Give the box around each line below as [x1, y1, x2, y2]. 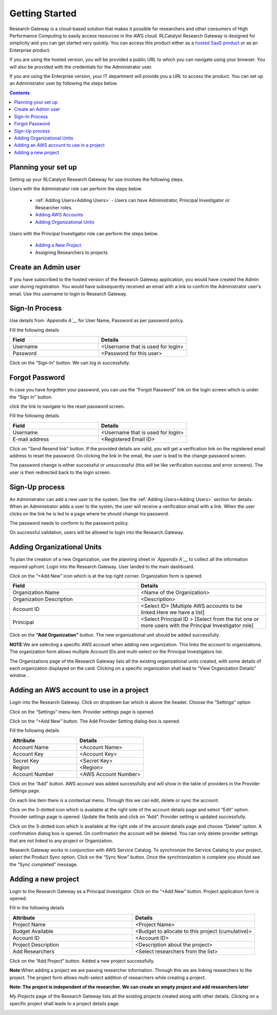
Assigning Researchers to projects [35, 249, 108, 255]
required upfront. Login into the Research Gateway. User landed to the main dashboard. [9, 563, 195, 569]
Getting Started [9, 8, 77, 19]
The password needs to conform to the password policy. [9, 520, 129, 526]
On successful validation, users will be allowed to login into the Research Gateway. [9, 529, 185, 535]
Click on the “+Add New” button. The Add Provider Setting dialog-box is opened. [9, 718, 181, 724]
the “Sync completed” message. [9, 861, 78, 867]
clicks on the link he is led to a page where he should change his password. [9, 510, 169, 516]
